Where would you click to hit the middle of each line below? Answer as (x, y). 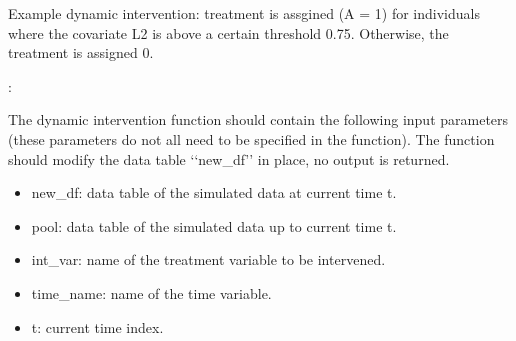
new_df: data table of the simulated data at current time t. (214, 192)
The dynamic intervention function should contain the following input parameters (258, 119)
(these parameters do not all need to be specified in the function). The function (251, 138)
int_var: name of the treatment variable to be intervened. (208, 259)
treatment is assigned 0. (81, 52)
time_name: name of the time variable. (151, 292)
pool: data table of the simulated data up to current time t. (214, 225)
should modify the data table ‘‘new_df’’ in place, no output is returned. (229, 158)
